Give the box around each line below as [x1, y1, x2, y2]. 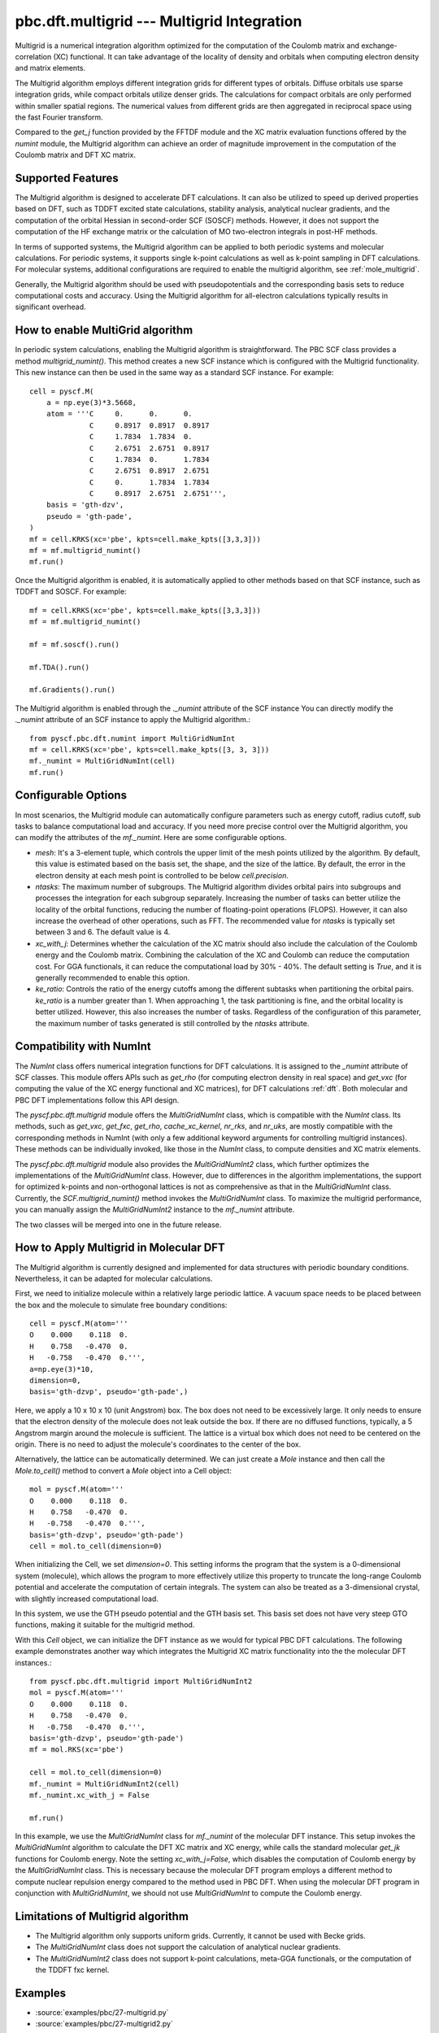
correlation [15, 51, 52, 61]
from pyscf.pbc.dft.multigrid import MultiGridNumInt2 [29, 1677, 253, 1686]
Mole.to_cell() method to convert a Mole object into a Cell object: [15, 1465, 232, 1475]
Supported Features [15, 171, 120, 185]
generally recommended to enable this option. [35, 973, 190, 983]
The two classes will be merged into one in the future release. [15, 1220, 222, 1230]
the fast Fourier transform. [15, 112, 103, 122]
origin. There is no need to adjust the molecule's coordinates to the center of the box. [15, 1439, 302, 1449]
